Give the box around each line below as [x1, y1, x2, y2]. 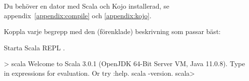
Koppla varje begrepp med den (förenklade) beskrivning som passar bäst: [4, 26, 221, 36]
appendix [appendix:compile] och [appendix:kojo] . [4, 10, 152, 20]
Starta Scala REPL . [4, 42, 65, 52]
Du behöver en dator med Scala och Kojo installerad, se [4, 1, 169, 11]
